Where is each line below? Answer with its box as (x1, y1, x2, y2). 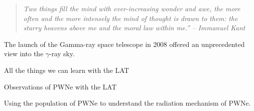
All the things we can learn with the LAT (4, 65, 129, 75)
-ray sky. (49, 48, 75, 59)
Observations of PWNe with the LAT (4, 81, 117, 91)
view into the (4, 48, 44, 59)
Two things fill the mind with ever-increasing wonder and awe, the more (23, 3, 240, 13)
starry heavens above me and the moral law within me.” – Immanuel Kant (23, 22, 245, 33)
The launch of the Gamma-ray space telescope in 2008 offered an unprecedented (4, 39, 245, 49)
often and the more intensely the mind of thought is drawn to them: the (23, 13, 238, 23)
